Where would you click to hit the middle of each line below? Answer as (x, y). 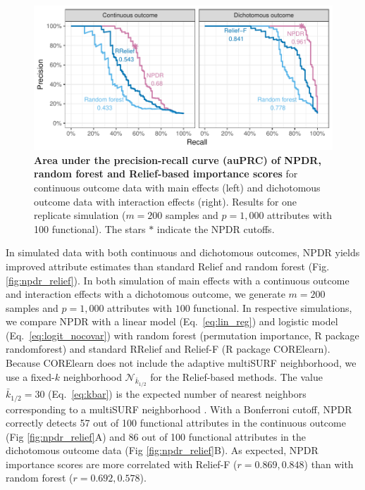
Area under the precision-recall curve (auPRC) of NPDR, (178, 159)
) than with (329, 464)
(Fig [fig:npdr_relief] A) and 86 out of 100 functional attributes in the (156, 436)
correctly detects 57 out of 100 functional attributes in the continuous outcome (176, 423)
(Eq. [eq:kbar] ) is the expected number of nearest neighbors (177, 394)
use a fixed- (30, 376)
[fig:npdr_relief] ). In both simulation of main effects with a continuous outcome (178, 280)
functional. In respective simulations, (273, 307)
